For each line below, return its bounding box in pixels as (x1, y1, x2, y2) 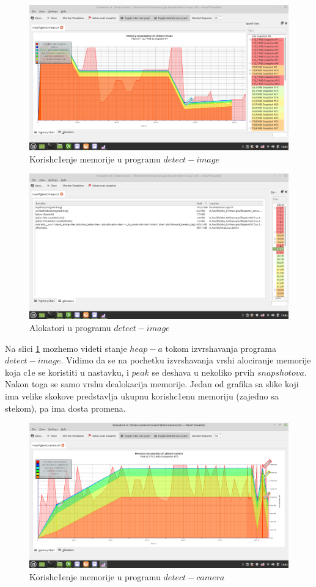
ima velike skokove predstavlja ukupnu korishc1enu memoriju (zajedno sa (5, 389, 279, 402)
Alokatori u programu (29, 321, 111, 334)
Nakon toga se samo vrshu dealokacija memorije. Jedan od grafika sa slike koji (5, 377, 299, 390)
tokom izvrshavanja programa (165, 341, 276, 354)
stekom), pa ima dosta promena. (5, 401, 126, 414)
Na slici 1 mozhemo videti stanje (5, 341, 127, 354)
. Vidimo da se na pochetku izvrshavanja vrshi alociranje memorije (61, 354, 311, 366)
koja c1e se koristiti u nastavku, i (5, 365, 129, 378)
